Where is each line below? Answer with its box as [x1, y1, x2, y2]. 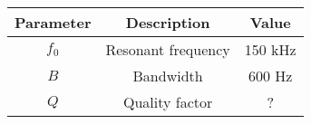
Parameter [15, 12, 92, 33]
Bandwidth [132, 65, 203, 86]
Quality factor [122, 91, 213, 112]
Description [125, 12, 210, 33]
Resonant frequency [105, 39, 230, 60]
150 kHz [244, 39, 296, 60]
